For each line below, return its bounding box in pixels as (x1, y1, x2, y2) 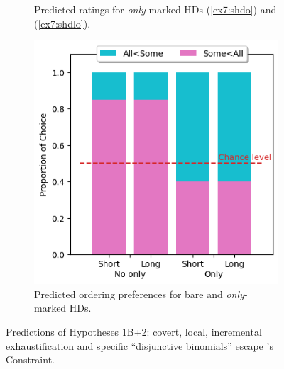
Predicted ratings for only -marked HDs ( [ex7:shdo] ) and (34, 2, 277, 16)
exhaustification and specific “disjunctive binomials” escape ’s (6, 338, 273, 353)
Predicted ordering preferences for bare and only (34, 286, 244, 301)
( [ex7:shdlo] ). (34, 16, 91, 30)
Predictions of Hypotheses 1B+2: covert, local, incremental (6, 324, 262, 339)
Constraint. (6, 352, 55, 367)
